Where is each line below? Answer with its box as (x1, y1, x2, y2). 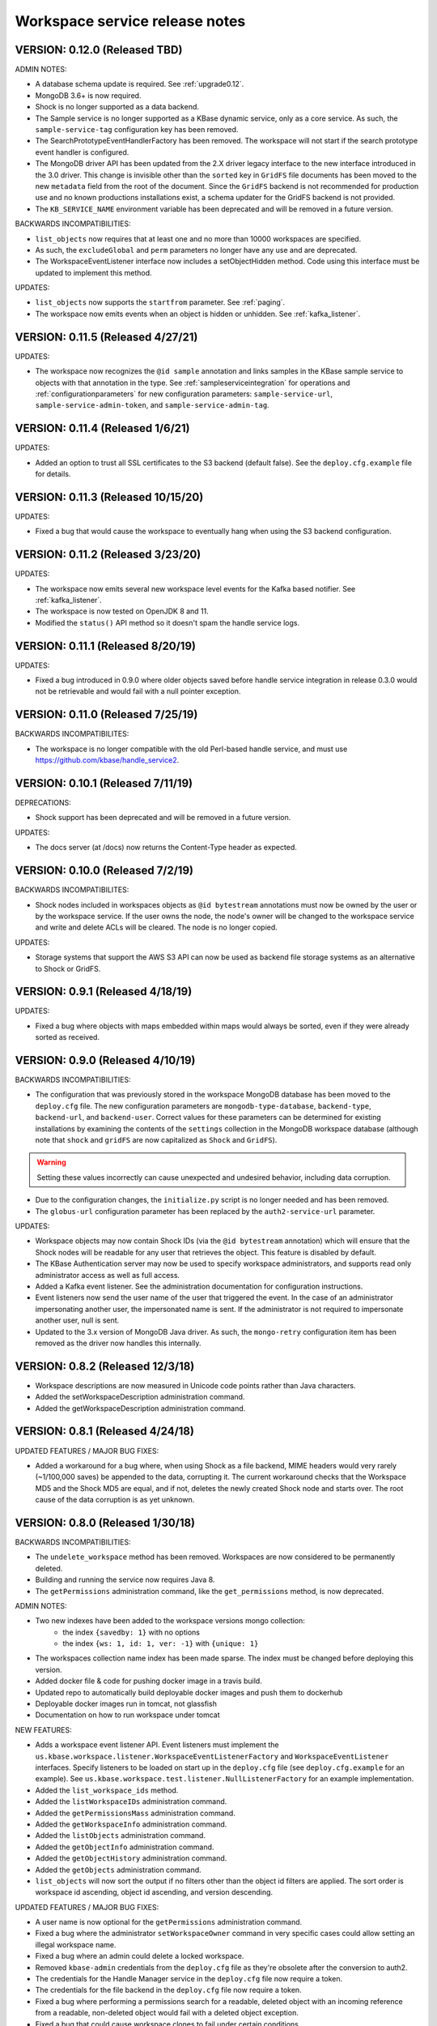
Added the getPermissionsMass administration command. (35, 1808, 236, 1818)
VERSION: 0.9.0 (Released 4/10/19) (15, 1054, 196, 1067)
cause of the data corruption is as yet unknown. (35, 1495, 195, 1505)
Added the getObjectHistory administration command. (35, 1853, 227, 1863)
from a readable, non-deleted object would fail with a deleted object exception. (35, 2008, 299, 2018)
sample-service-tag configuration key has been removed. (35, 125, 239, 135)
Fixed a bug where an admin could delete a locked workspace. (35, 1951, 244, 1961)
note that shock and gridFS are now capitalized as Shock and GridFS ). (35, 1135, 278, 1145)
